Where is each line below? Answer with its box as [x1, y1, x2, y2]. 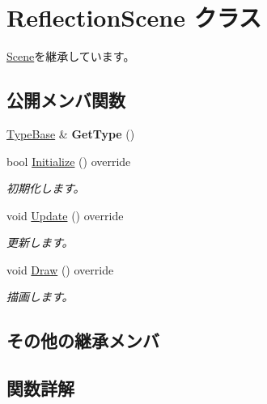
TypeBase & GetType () [6, 125, 135, 142]
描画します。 [6, 288, 74, 305]
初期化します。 [6, 180, 85, 197]
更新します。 [6, 234, 74, 251]
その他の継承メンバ [6, 328, 159, 353]
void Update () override [6, 206, 124, 223]
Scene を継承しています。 [6, 48, 135, 65]
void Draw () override [6, 261, 114, 278]
